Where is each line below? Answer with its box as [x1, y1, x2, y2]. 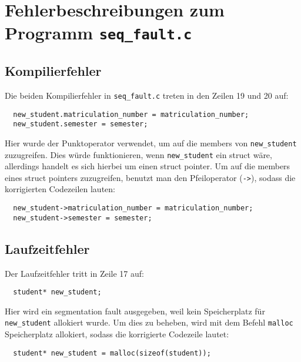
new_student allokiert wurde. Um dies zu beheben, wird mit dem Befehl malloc [5, 316, 293, 329]
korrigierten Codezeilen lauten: [5, 183, 115, 195]
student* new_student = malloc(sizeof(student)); [13, 348, 211, 357]
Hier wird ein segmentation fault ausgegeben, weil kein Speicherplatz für [5, 304, 265, 317]
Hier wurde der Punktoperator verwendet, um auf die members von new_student [5, 136, 297, 149]
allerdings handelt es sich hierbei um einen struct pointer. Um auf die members [5, 160, 290, 172]
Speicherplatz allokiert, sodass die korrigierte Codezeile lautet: [5, 328, 229, 340]
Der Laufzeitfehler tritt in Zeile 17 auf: [5, 267, 144, 279]
